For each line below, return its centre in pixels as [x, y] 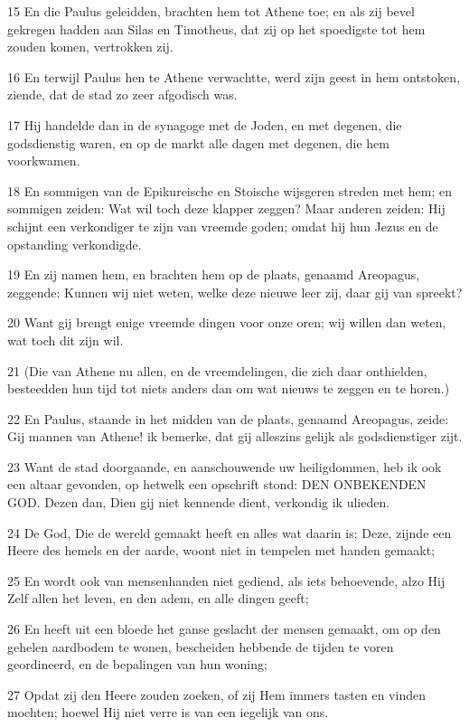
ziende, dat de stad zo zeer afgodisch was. [122, 94]
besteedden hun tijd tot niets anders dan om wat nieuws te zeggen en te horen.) [229, 388]
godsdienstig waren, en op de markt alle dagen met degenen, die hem [198, 142]
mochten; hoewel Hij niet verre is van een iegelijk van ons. [168, 712]
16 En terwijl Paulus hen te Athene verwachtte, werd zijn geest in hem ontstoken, [234, 76]
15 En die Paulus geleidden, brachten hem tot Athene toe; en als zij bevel [211, 11]
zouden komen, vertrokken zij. [90, 47]
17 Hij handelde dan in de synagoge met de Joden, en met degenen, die [205, 124]
